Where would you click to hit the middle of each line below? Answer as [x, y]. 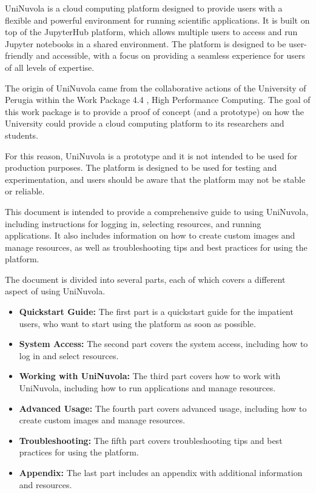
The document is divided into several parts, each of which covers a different [145, 279]
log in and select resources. [69, 355]
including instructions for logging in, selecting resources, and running [133, 223]
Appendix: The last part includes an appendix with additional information [161, 472]
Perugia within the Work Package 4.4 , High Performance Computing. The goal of [158, 100]
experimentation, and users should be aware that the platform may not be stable [155, 179]
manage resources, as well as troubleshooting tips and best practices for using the [156, 247]
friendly [19, 55]
